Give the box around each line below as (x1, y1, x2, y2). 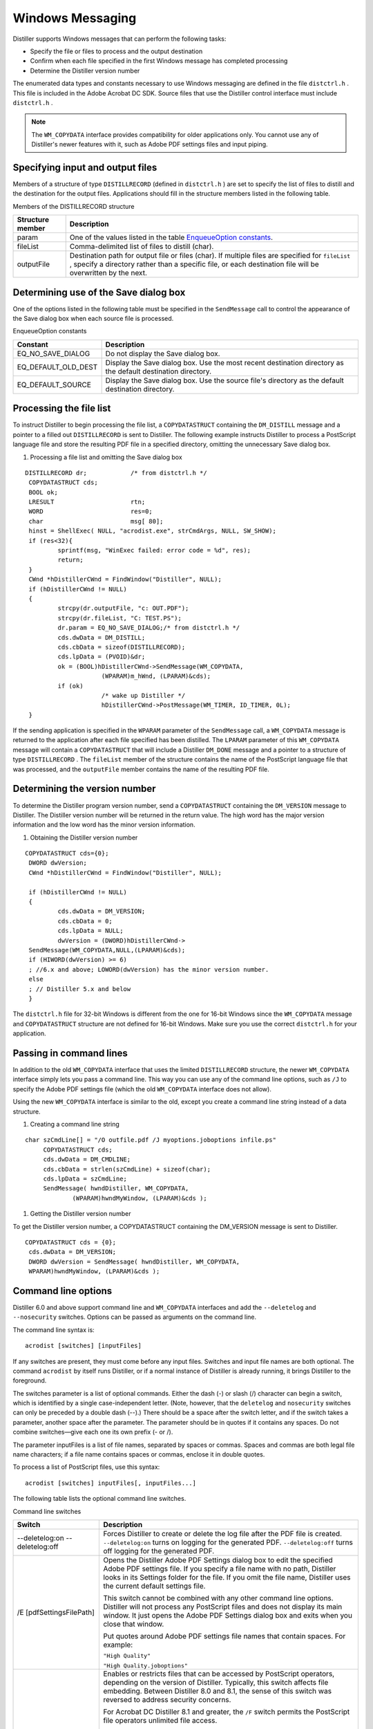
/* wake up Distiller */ (101, 692, 186, 699)
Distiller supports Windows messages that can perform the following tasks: (12, 35, 227, 43)
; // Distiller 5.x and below (28, 985, 131, 992)
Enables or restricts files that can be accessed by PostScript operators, (103, 1669, 335, 1679)
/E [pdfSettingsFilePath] (17, 1608, 95, 1617)
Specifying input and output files (12, 161, 157, 173)
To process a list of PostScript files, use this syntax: (12, 1463, 160, 1471)
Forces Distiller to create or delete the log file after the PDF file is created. (103, 1529, 342, 1538)
